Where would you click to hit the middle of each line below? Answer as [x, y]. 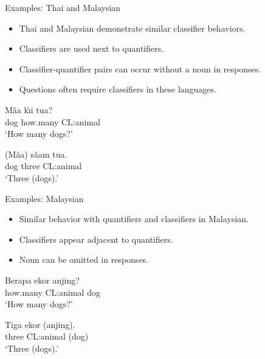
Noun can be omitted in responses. [84, 260]
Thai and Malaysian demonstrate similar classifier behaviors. [132, 28]
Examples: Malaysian [44, 198]
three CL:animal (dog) [47, 336]
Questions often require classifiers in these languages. [118, 89]
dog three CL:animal [43, 166]
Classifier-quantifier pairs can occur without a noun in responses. [140, 68]
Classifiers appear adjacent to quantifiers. [96, 239]
